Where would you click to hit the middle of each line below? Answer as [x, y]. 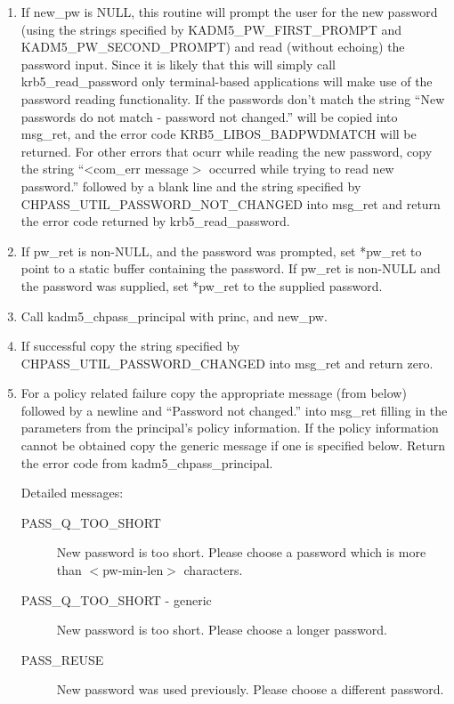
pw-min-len [133, 570]
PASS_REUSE [62, 659]
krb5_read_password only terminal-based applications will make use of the [227, 81]
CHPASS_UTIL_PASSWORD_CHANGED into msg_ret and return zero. [227, 363]
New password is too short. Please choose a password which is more [241, 552]
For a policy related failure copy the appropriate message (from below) [214, 393]
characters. [213, 570]
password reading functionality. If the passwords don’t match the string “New [233, 98]
